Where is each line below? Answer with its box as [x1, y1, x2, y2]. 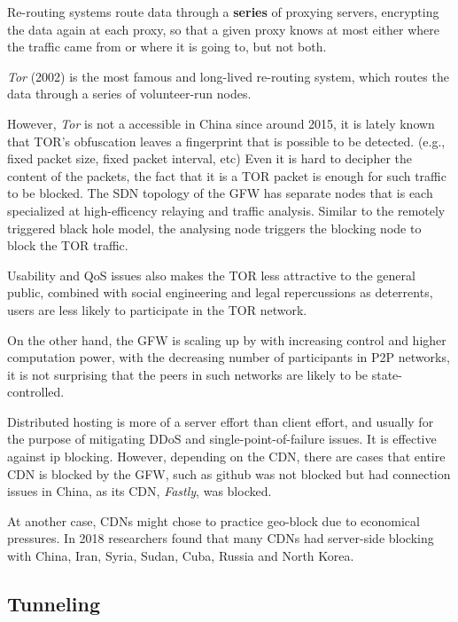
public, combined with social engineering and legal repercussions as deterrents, [7, 283, 433, 302]
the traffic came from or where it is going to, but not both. [7, 37, 327, 56]
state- [371, 365, 402, 383]
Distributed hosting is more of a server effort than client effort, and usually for [7, 412, 434, 430]
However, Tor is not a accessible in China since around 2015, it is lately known [7, 114, 435, 132]
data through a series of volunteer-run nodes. [7, 84, 252, 103]
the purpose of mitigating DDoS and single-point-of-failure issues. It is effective [7, 429, 437, 448]
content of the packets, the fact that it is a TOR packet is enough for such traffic [7, 166, 446, 185]
